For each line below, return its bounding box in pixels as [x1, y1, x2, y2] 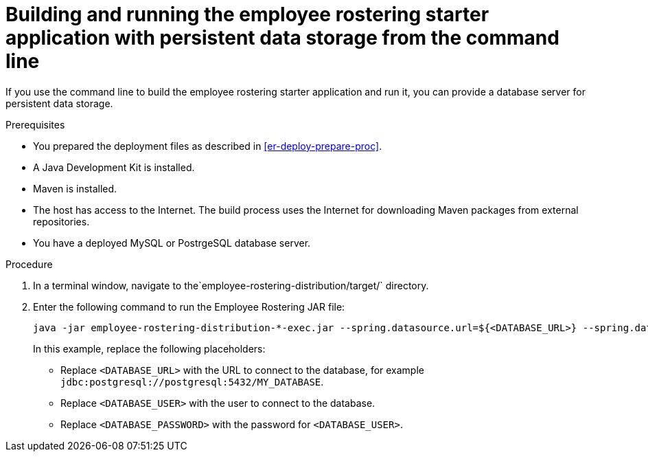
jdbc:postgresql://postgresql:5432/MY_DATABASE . [60, 375, 324, 388]
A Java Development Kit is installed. [33, 161, 195, 173]
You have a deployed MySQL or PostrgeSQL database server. [33, 236, 311, 249]
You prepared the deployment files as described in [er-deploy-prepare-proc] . [33, 140, 382, 152]
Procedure [5, 258, 53, 270]
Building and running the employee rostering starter [5, 3, 489, 26]
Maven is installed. [33, 182, 117, 194]
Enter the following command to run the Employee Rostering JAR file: [33, 300, 345, 313]
